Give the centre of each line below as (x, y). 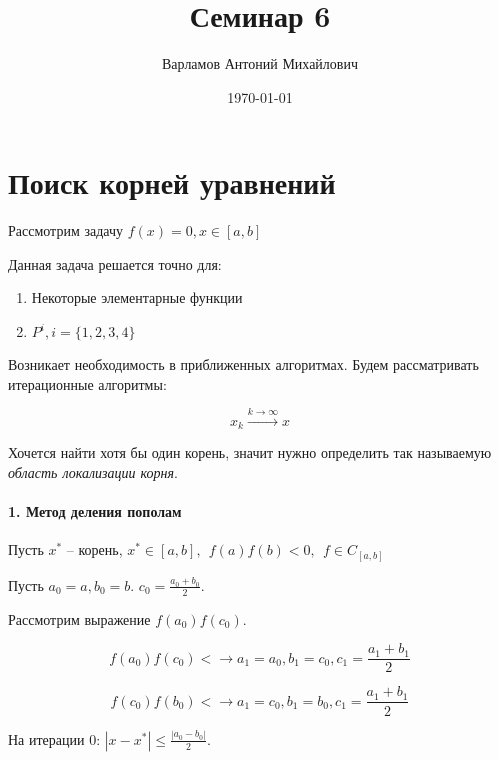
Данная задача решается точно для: (115, 263)
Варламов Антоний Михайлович (260, 63)
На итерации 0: (54, 738)
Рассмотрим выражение (79, 618)
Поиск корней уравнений (172, 182)
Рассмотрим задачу (65, 230)
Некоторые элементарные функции (137, 297)
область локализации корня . (93, 472)
